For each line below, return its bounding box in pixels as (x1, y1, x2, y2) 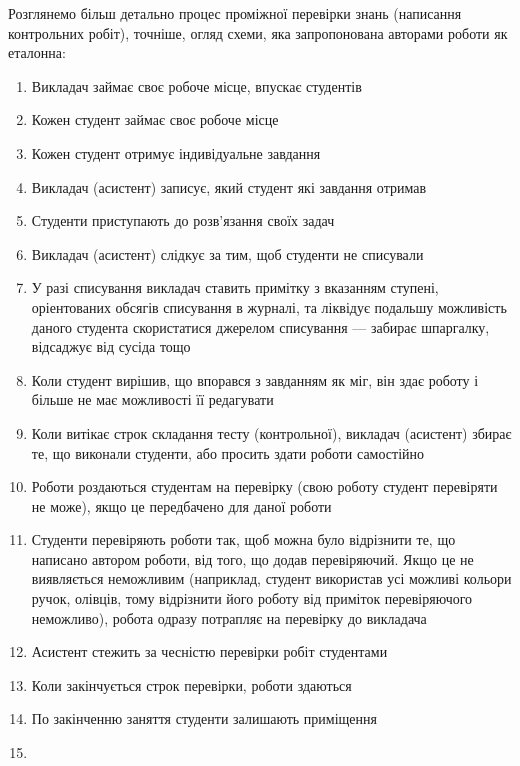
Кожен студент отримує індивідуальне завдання (31, 142, 321, 163)
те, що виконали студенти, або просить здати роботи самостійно (31, 442, 425, 463)
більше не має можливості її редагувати (31, 389, 274, 410)
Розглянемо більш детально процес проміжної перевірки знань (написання (8, 3, 462, 23)
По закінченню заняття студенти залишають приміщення (31, 708, 377, 729)
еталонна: (8, 42, 66, 63)
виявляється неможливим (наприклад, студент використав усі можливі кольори (31, 568, 512, 589)
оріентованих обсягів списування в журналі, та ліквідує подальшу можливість (31, 296, 507, 317)
